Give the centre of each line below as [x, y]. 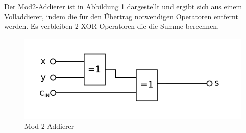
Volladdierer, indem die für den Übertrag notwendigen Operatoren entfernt [121, 16]
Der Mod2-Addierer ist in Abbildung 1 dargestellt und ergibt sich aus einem [123, 6]
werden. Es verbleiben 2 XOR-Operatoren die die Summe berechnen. [112, 26]
